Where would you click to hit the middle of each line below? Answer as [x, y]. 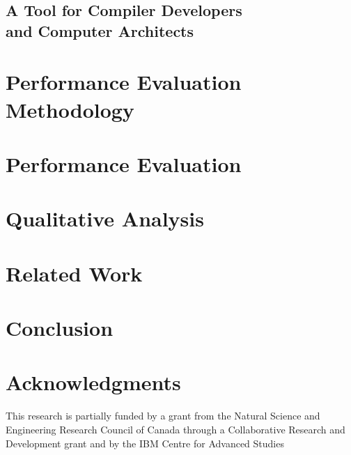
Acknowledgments [93, 382]
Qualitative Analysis [105, 218]
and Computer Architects [100, 30]
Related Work [74, 273]
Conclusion [60, 328]
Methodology [70, 109]
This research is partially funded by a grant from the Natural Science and [163, 416]
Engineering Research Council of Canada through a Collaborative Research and [175, 429]
